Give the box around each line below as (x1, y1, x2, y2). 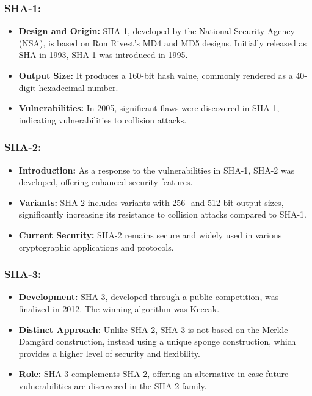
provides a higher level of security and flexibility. (18, 346, 200, 359)
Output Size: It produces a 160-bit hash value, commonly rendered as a (18, 69, 293, 81)
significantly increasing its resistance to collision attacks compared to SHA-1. (18, 208, 307, 221)
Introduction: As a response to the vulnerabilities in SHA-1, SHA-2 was (18, 163, 295, 176)
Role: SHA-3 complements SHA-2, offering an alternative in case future (18, 367, 289, 380)
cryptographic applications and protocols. (18, 240, 174, 253)
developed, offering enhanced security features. (18, 175, 193, 188)
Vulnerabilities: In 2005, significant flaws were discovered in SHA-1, (18, 101, 280, 114)
